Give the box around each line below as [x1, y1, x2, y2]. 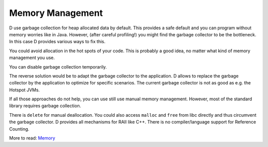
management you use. [9, 55, 55, 61]
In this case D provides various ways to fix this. [9, 39, 106, 45]
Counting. [9, 126, 30, 132]
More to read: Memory [9, 135, 56, 141]
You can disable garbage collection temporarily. [9, 64, 107, 70]
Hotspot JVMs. [9, 87, 40, 93]
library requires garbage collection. [9, 103, 81, 109]
